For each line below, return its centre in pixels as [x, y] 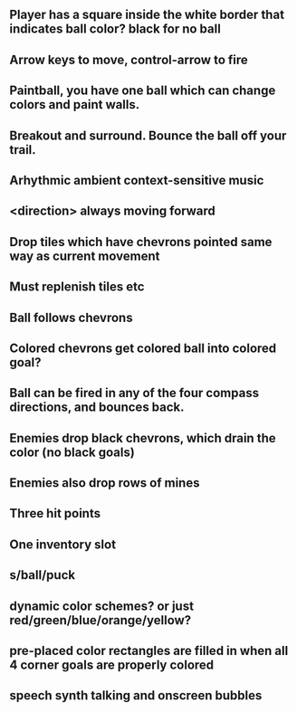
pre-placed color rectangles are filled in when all [149, 651]
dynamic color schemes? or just [102, 606]
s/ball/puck [42, 575]
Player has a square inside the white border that [147, 15]
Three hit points [55, 513]
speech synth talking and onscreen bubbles [136, 696]
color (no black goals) [72, 452]
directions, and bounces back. [97, 408]
